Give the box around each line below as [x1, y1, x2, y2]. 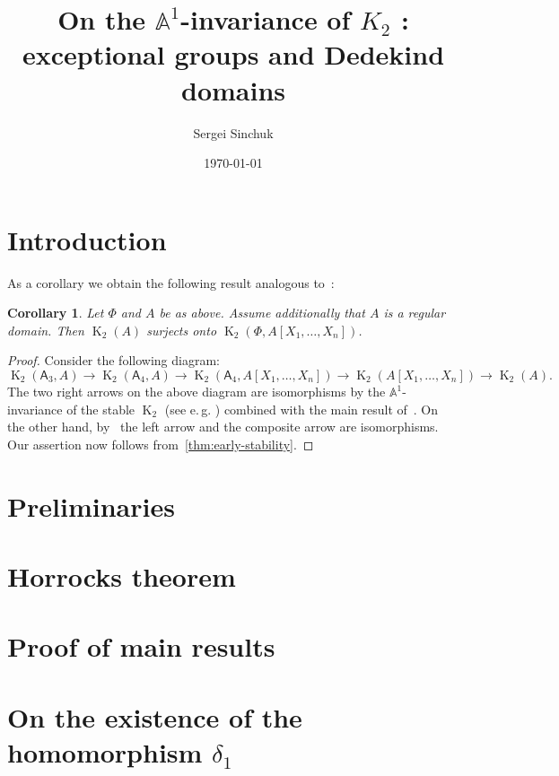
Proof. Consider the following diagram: [7, 351, 220, 370]
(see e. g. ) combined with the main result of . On [164, 399, 439, 418]
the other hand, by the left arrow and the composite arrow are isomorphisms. [7, 417, 439, 436]
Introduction [7, 221, 167, 257]
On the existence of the [7, 698, 302, 735]
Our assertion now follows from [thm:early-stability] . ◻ [7, 434, 314, 453]
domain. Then [7, 320, 84, 339]
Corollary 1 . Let [7, 303, 104, 322]
